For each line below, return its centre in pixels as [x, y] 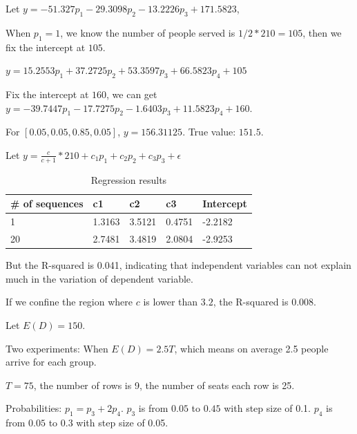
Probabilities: [34, 408]
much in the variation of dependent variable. [99, 278]
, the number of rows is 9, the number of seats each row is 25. [164, 385]
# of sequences [47, 204]
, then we [322, 32]
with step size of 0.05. [122, 423]
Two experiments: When [57, 348]
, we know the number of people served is [148, 32]
